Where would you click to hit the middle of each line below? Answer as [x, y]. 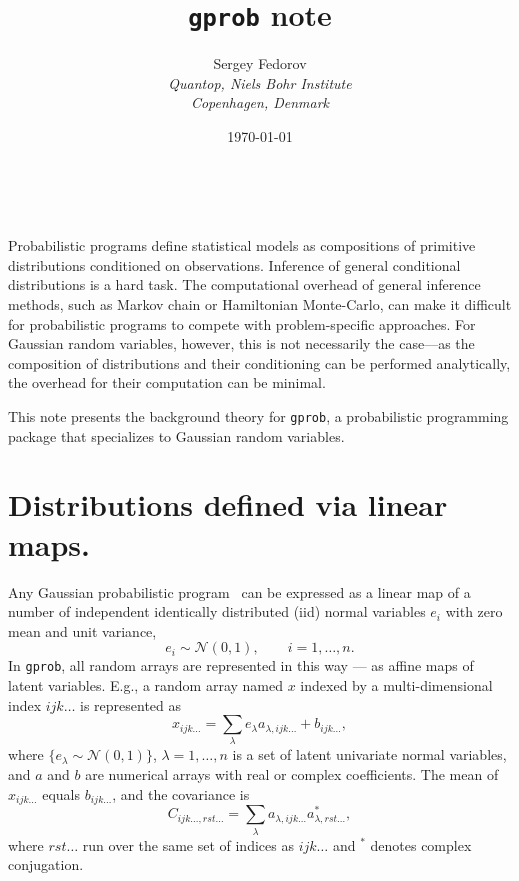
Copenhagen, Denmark [260, 102]
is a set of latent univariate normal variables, [369, 754]
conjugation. [46, 864]
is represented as [131, 704]
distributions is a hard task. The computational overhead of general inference [244, 284]
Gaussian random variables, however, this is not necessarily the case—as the [241, 343]
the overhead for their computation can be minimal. [167, 382]
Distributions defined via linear [228, 504]
